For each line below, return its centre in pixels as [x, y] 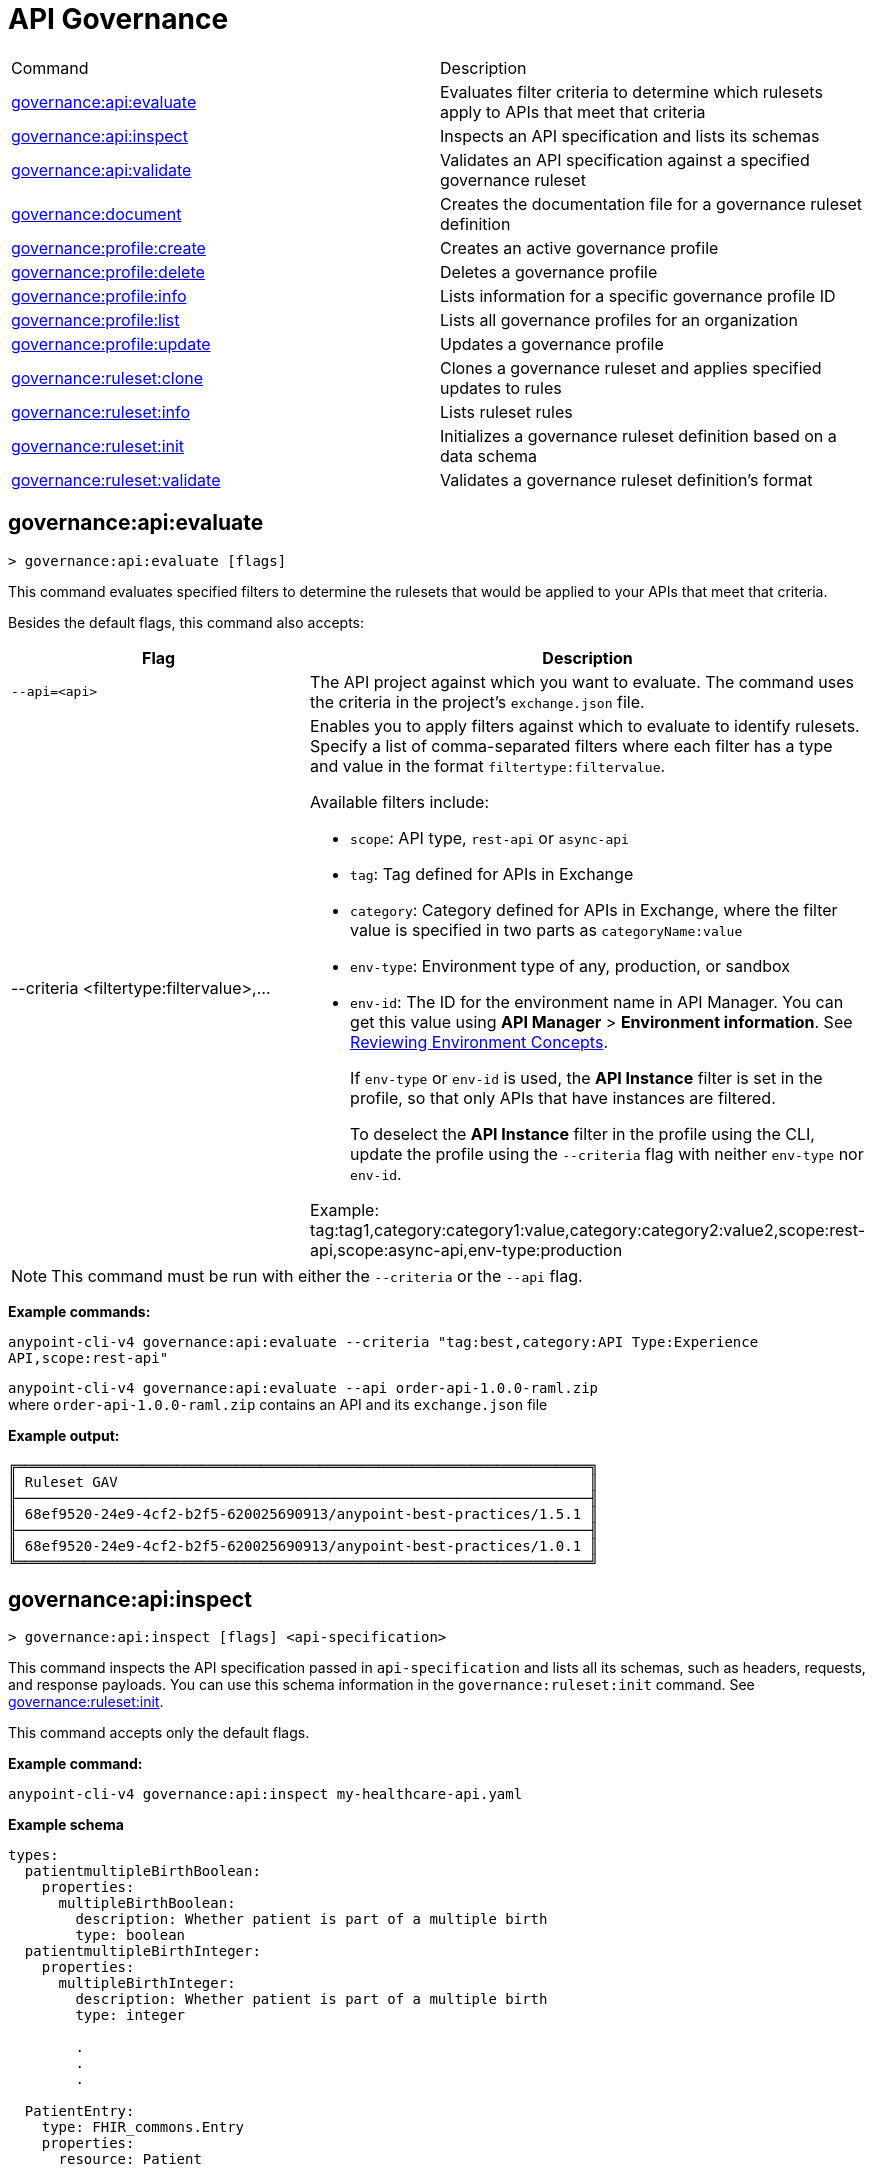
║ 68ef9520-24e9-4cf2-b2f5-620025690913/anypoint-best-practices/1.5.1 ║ [303, 1513]
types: [33, 1855]
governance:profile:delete [108, 271]
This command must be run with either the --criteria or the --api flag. [317, 1275]
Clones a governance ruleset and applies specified [631, 367]
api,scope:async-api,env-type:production [466, 1249]
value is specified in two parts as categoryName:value [546, 929]
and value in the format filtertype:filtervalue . [488, 765]
